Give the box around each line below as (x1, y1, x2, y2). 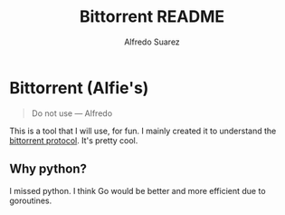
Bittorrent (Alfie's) (9, 77, 149, 98)
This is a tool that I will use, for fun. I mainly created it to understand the (9, 125, 277, 136)
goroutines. (9, 195, 52, 206)
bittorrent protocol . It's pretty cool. (9, 134, 138, 146)
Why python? (9, 161, 88, 177)
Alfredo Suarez (123, 36, 181, 47)
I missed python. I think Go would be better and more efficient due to (9, 185, 266, 196)
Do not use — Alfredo (31, 107, 113, 119)
